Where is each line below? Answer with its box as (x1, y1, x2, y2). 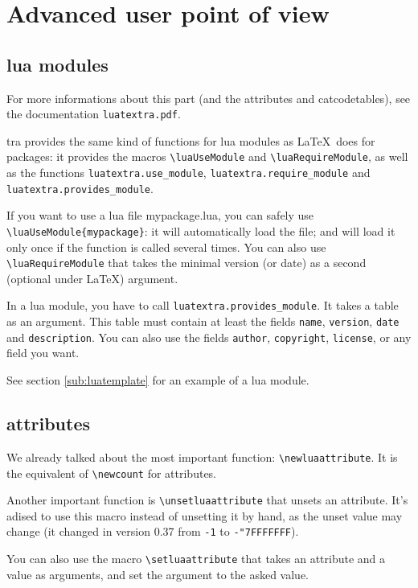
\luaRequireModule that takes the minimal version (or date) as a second (6, 254, 367, 271)
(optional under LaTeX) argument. (6, 269, 178, 286)
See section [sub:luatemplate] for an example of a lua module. (6, 372, 309, 389)
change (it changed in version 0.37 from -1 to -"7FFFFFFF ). (6, 523, 299, 540)
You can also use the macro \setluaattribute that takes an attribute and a (6, 550, 386, 567)
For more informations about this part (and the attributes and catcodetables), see (6, 89, 411, 106)
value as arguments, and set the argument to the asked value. (6, 565, 309, 582)
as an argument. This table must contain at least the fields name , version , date (6, 313, 400, 330)
